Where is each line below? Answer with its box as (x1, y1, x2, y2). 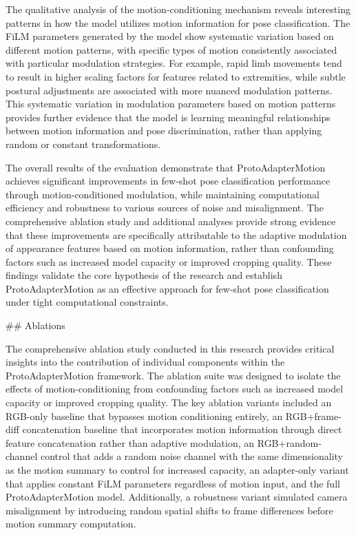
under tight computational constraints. (6, 295, 169, 309)
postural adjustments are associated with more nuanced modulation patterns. (6, 83, 333, 97)
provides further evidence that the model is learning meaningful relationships (6, 109, 331, 124)
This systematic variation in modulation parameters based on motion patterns (6, 96, 336, 111)
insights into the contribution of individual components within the (6, 355, 285, 369)
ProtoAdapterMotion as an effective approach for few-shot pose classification (6, 281, 329, 295)
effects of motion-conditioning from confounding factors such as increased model (6, 381, 344, 396)
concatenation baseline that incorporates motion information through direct (22, 422, 342, 437)
